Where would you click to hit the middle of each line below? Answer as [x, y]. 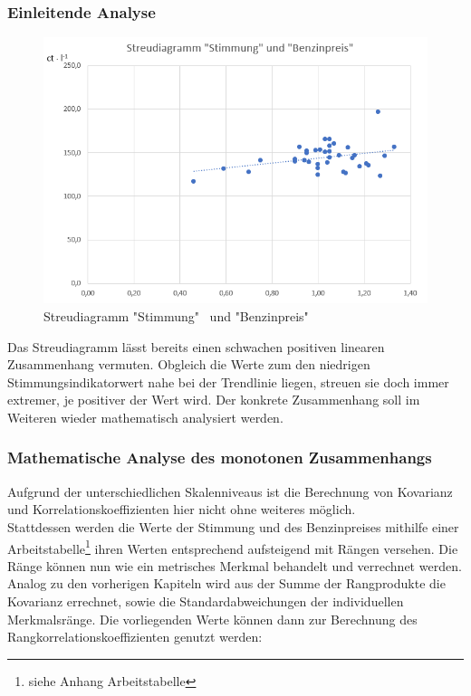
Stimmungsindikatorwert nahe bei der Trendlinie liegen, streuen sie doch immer [228, 381]
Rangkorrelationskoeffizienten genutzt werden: [135, 637]
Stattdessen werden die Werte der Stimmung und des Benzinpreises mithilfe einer [233, 526]
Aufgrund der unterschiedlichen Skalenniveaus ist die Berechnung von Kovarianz [230, 491]
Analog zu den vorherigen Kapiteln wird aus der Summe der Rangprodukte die [226, 583]
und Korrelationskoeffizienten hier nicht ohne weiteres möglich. [182, 509]
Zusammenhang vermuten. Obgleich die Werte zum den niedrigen [189, 364]
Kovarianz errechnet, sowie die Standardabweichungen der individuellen [206, 601]
